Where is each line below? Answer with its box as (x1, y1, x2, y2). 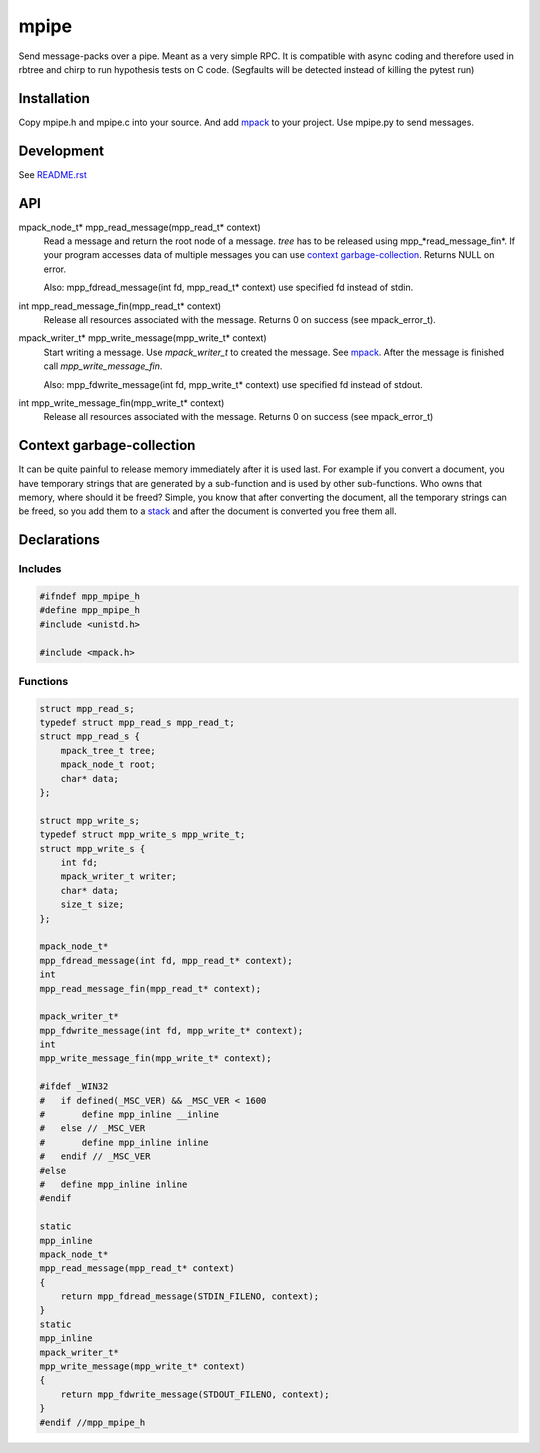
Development (18, 142, 105, 159)
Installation (18, 90, 90, 107)
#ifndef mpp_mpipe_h (39, 590, 140, 602)
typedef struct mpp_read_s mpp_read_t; (39, 717, 235, 729)
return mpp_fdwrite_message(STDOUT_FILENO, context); (60, 1388, 330, 1400)
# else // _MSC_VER (39, 1123, 146, 1134)
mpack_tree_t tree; (60, 745, 157, 756)
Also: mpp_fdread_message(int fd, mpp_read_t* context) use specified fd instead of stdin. (43, 281, 414, 294)
